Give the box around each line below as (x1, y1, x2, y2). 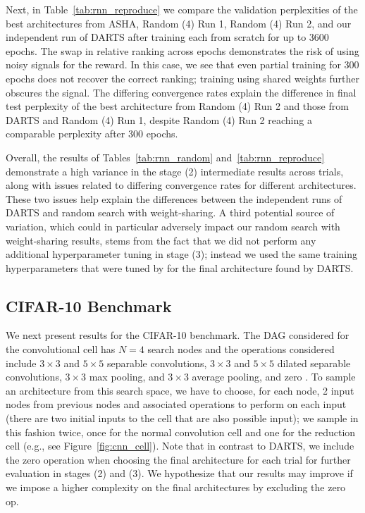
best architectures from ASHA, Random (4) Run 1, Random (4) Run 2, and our (6, 16, 352, 30)
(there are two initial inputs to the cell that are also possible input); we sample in (6, 411, 359, 426)
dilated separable (277, 355, 351, 370)
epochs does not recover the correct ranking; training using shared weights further (6, 70, 360, 85)
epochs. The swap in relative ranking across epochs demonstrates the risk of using (6, 43, 359, 58)
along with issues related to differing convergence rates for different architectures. (6, 178, 357, 192)
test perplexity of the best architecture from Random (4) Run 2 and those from (6, 99, 349, 113)
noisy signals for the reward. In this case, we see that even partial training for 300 (6, 57, 359, 72)
